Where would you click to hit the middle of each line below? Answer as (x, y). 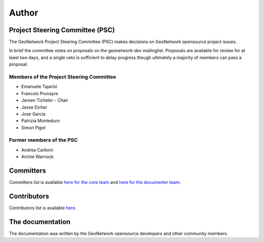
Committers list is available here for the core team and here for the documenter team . (95, 182)
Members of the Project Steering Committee (63, 77)
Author (24, 13)
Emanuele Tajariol (39, 87)
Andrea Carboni (37, 150)
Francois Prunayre (40, 93)
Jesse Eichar (34, 107)
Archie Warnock (37, 157)
